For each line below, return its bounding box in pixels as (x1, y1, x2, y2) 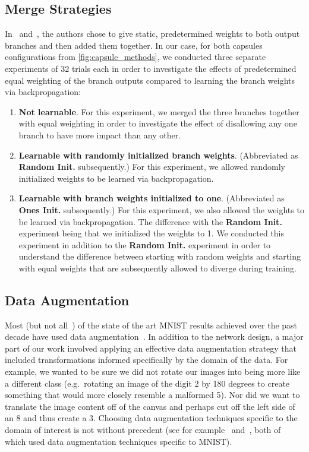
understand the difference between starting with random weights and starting (18, 250, 301, 263)
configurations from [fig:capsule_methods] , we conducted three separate (5, 50, 266, 63)
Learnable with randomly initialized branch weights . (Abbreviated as (18, 148, 298, 161)
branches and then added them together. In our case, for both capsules (5, 39, 263, 51)
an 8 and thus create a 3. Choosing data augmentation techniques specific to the (5, 412, 298, 424)
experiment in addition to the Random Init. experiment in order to (18, 238, 271, 251)
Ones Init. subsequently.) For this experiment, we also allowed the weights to (18, 203, 304, 216)
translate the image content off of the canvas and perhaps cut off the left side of (5, 400, 295, 412)
